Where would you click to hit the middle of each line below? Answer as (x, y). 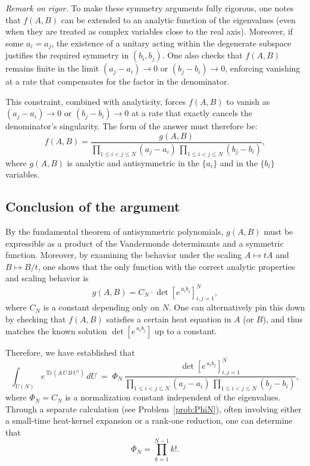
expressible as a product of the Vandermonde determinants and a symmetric (145, 243)
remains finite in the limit (52, 68)
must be (278, 232)
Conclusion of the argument (93, 206)
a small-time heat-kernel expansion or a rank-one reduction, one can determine (149, 420)
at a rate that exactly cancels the (192, 113)
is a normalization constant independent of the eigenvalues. (173, 397)
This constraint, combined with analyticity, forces (96, 101)
